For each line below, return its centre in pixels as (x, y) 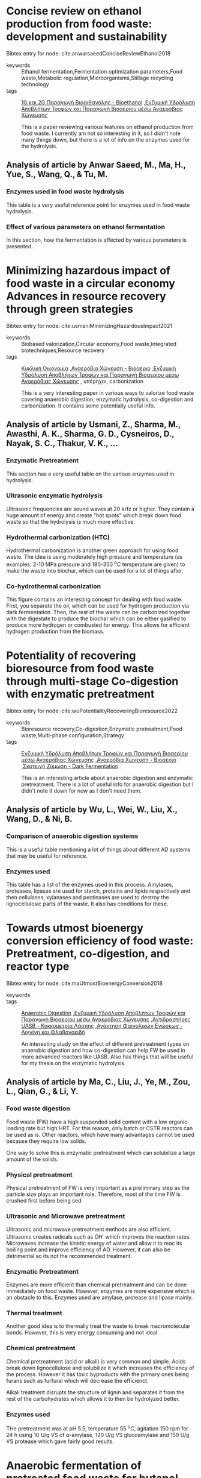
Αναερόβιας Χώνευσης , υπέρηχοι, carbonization (82, 381)
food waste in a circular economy (91, 284)
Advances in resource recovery (86, 296)
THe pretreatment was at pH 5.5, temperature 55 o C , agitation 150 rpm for (97, 1428)
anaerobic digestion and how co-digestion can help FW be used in (103, 1050)
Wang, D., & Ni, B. (40, 819)
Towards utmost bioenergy (75, 928)
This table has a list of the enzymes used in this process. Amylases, (90, 885)
